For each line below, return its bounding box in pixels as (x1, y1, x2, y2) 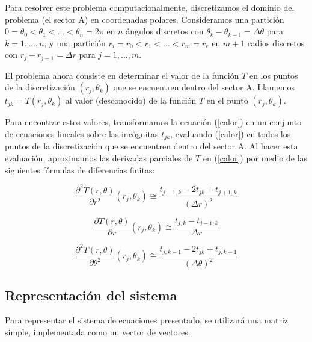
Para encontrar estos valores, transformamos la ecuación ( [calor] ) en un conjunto (5, 116, 302, 128)
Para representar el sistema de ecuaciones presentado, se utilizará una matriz (5, 314, 289, 326)
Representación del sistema (5, 285, 177, 304)
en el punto (206, 94, 248, 107)
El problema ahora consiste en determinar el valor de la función (5, 69, 239, 81)
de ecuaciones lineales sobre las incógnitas (5, 128, 159, 140)
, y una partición (44, 36, 106, 49)
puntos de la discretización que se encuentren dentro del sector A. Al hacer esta (5, 140, 298, 152)
